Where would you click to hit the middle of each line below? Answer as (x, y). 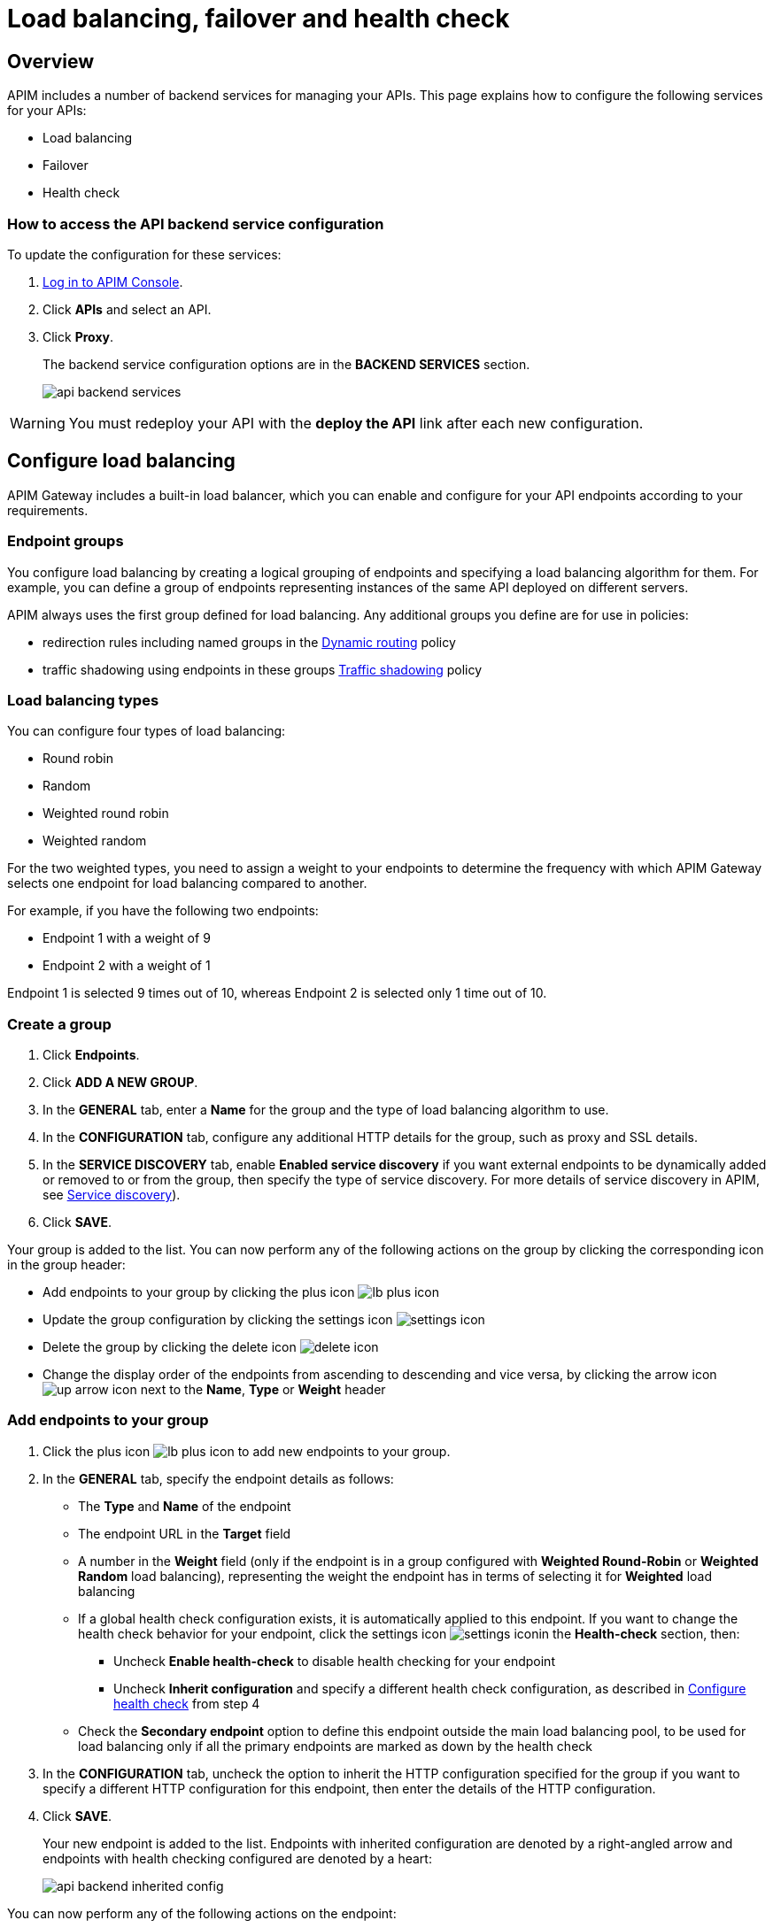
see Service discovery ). (112, 1195)
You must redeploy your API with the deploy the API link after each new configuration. (356, 423)
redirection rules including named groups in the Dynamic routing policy (249, 642)
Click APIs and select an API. (127, 309)
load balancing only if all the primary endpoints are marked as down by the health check (335, 1746)
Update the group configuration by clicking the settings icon (218, 1320)
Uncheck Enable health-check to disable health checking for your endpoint (334, 1661)
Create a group (59, 1024)
